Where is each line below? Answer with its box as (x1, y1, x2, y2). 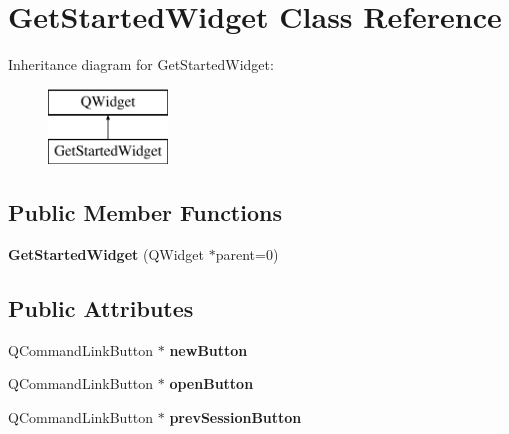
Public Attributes (8, 293, 194, 324)
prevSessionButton (169, 407, 302, 428)
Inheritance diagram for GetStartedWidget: (8, 54, 274, 75)
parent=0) (215, 244, 279, 265)
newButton (169, 339, 248, 360)
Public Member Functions (8, 197, 282, 228)
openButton (169, 373, 254, 394)
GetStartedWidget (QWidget (8, 244, 205, 265)
